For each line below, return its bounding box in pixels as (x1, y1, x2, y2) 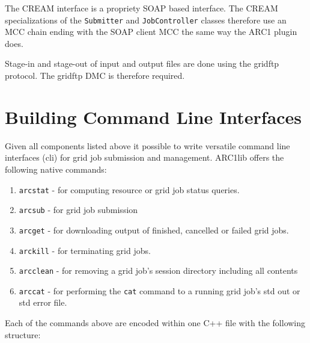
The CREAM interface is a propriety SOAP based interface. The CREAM (5, 2, 278, 14)
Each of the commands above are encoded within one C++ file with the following (5, 317, 306, 329)
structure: (5, 328, 41, 341)
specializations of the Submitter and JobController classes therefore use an (5, 13, 287, 26)
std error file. (19, 296, 67, 309)
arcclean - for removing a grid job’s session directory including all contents (19, 264, 298, 277)
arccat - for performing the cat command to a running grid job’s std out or (19, 284, 300, 297)
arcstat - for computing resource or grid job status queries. (19, 183, 240, 196)
